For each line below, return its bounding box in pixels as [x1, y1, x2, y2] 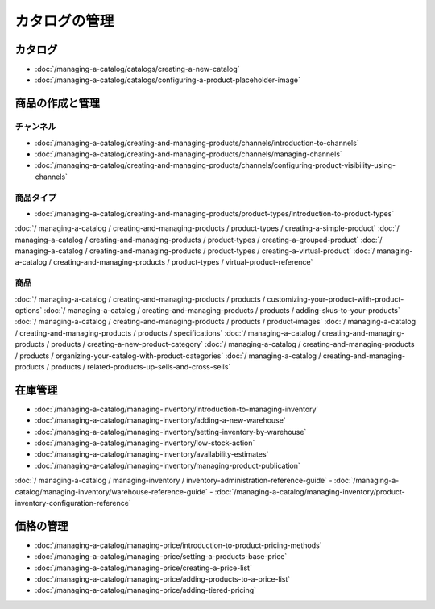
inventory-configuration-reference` [14, 498, 132, 507]
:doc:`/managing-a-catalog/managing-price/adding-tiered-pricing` [35, 586, 257, 595]
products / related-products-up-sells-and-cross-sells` [51, 361, 231, 371]
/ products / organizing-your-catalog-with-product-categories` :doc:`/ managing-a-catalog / [14, 351, 321, 361]
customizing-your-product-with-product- [267, 294, 404, 304]
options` [14, 306, 43, 315]
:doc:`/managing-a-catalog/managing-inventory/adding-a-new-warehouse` [35, 415, 286, 425]
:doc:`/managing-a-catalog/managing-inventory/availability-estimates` [35, 449, 269, 459]
